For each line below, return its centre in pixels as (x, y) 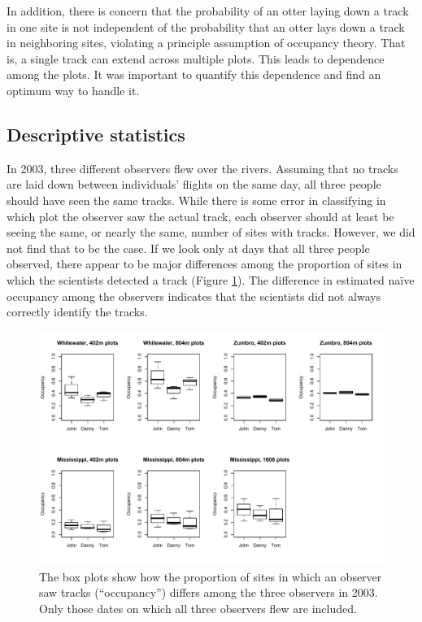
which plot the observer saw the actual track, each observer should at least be (200, 216)
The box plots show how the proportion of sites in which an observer (211, 576)
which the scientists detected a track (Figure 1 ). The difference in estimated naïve (211, 279)
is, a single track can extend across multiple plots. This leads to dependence (196, 58)
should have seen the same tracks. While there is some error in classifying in (196, 200)
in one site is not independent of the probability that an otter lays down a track (206, 26)
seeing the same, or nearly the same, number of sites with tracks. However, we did (211, 232)
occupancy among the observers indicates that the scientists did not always (194, 296)
